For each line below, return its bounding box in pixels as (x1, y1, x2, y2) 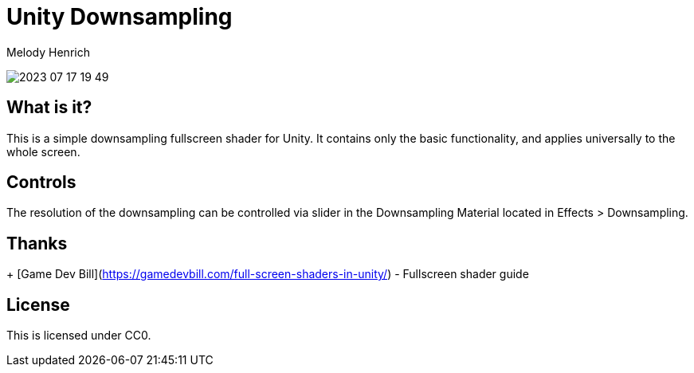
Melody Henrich (6, 45, 90, 59)
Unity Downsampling (6, 3, 233, 30)
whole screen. (6, 144, 80, 159)
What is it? (6, 97, 92, 118)
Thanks (6, 233, 68, 253)
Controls (6, 172, 76, 193)
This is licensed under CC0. (6, 328, 151, 343)
